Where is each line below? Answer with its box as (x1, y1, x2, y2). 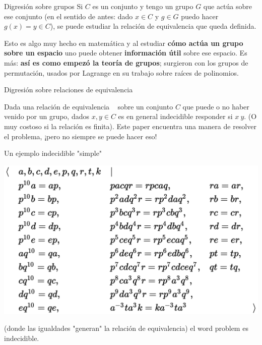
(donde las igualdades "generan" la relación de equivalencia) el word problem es (4, 323, 248, 333)
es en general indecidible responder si (118, 111, 233, 122)
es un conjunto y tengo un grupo (92, 1, 193, 11)
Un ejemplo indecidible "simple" (4, 148, 102, 158)
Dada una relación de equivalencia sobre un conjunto (4, 101, 173, 111)
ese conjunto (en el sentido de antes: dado (4, 11, 133, 21)
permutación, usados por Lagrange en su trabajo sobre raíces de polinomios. (4, 67, 239, 78)
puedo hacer (181, 11, 219, 21)
